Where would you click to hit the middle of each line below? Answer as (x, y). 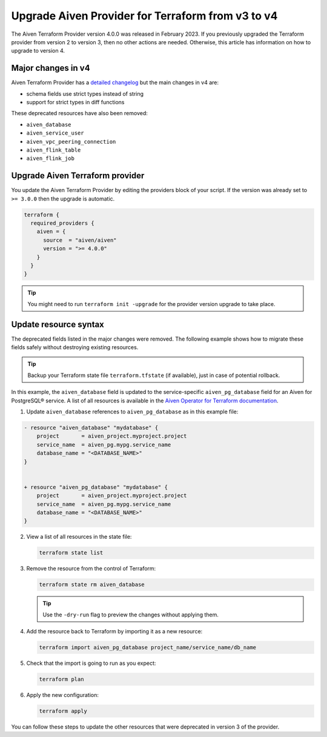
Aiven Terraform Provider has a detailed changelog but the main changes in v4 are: (115, 82)
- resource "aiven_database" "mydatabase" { (91, 428)
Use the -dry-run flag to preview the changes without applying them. (131, 615)
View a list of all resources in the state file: (79, 537)
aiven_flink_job (51, 158)
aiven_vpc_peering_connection (71, 142)
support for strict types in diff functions (75, 102)
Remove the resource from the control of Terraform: (91, 569)
